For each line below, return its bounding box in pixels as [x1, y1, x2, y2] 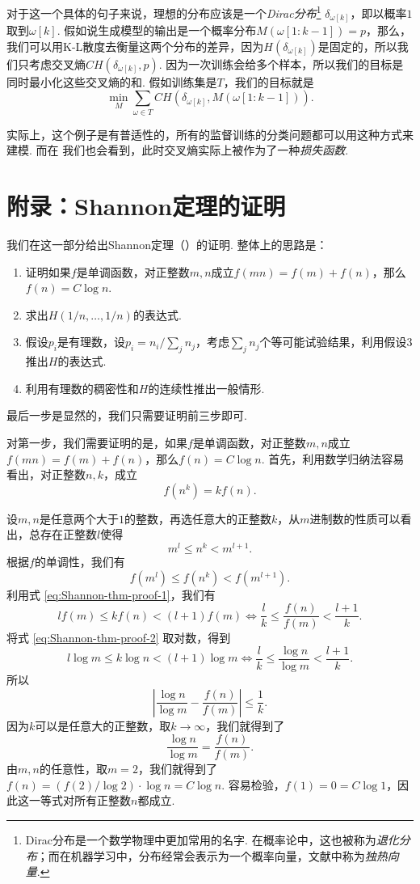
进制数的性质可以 [309, 510, 401, 527]
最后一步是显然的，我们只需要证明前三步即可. [6, 407, 247, 424]
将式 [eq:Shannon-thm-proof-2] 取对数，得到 [6, 629, 231, 646]
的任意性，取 [39, 760, 107, 777]
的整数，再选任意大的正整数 [124, 510, 271, 527]
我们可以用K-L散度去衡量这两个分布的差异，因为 [6, 37, 264, 54]
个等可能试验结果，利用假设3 [259, 333, 413, 350]
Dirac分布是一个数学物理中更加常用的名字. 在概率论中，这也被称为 [25, 831, 376, 848]
